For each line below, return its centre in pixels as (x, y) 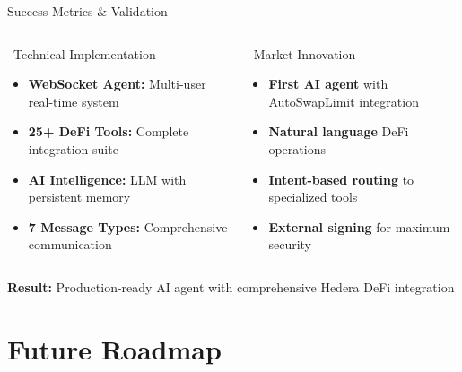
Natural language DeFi (339, 131)
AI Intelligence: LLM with (107, 179)
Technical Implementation (84, 53)
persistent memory (79, 197)
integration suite (73, 148)
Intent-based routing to (341, 179)
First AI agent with (328, 84)
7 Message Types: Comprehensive (128, 226)
